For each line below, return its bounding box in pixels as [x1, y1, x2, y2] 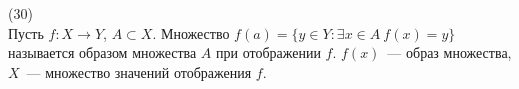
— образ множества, [387, 42, 512, 63]
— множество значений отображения [26, 61, 252, 82]
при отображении [215, 42, 321, 63]
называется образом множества [8, 42, 197, 63]
